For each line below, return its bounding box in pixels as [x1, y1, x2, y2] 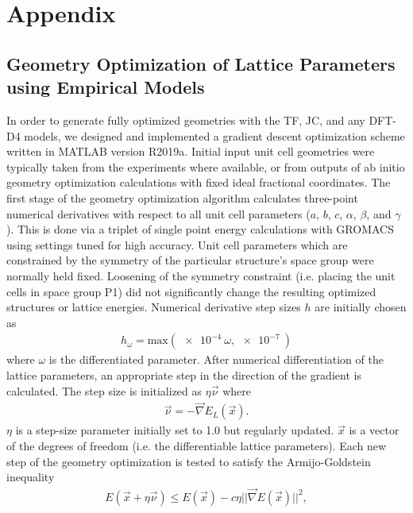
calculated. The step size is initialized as [6, 382, 203, 399]
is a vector [349, 422, 399, 438]
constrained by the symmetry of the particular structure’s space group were [6, 252, 374, 268]
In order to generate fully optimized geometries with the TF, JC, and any [6, 111, 365, 128]
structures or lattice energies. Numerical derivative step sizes [6, 299, 301, 315]
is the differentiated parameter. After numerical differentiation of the [48, 351, 384, 368]
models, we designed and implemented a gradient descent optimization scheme [24, 127, 405, 144]
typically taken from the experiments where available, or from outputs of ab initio [6, 158, 405, 175]
